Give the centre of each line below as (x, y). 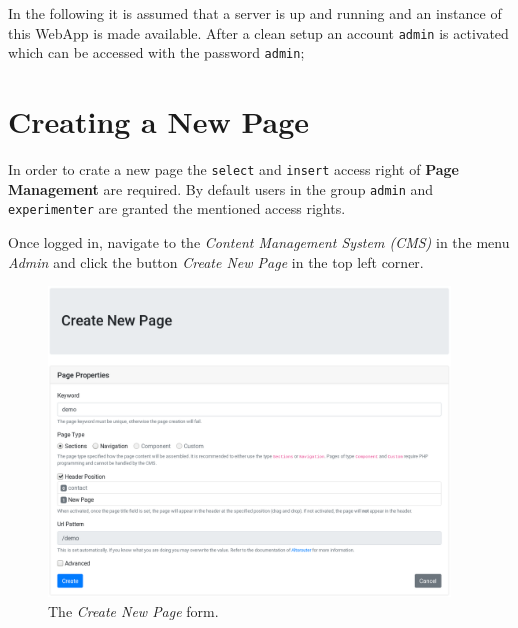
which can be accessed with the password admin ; (156, 52)
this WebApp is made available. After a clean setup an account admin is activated (258, 32)
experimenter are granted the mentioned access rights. (177, 208)
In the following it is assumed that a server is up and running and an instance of (255, 13)
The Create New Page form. (133, 610)
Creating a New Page (159, 121)
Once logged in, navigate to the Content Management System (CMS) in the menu (259, 242)
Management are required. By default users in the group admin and (221, 188)
